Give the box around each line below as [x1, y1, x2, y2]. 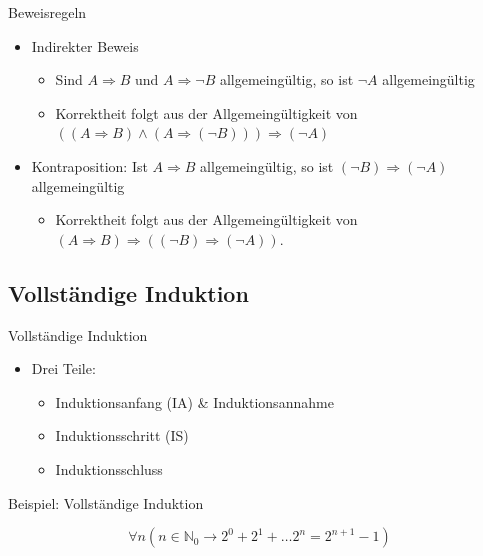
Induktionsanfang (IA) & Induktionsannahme [55, 391, 334, 412]
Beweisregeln [8, 2, 87, 22]
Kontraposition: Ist [31, 155, 148, 176]
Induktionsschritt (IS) [55, 425, 189, 446]
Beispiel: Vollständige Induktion [8, 492, 204, 513]
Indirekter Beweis [31, 35, 139, 56]
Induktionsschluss [55, 458, 163, 479]
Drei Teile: [31, 358, 96, 379]
